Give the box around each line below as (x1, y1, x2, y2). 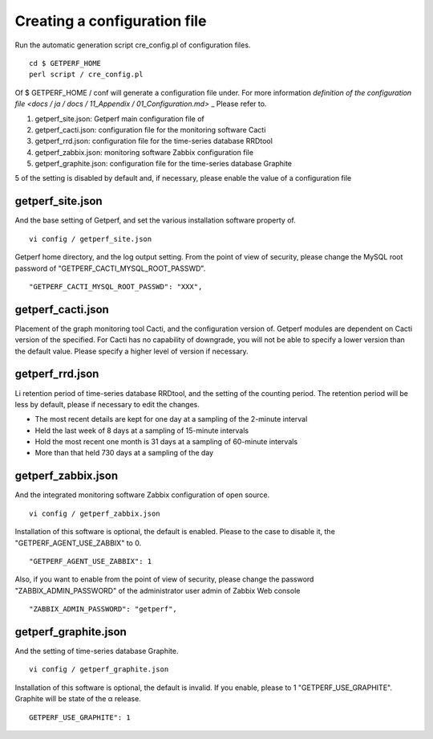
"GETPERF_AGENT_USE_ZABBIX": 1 (29, 557, 152, 565)
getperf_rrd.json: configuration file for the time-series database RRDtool (34, 137, 273, 146)
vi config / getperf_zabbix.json (29, 508, 160, 518)
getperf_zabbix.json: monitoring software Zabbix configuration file (34, 147, 254, 157)
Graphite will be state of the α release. (14, 694, 142, 704)
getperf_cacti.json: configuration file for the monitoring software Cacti (34, 125, 266, 134)
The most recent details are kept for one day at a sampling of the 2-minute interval (34, 414, 308, 424)
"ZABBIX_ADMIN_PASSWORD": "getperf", (29, 605, 178, 614)
